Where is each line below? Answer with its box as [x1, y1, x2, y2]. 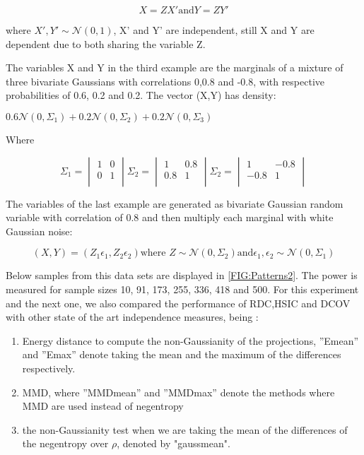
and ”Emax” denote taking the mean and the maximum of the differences [22, 347, 341, 362]
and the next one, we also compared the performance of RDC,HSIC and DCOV [6, 295, 351, 310]
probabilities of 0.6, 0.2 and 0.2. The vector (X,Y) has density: [6, 88, 276, 102]
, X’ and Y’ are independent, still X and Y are [113, 23, 315, 37]
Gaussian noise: [6, 223, 73, 238]
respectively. [22, 360, 76, 375]
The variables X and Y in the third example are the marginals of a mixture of [6, 60, 344, 75]
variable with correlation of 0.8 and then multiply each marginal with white [6, 210, 334, 225]
